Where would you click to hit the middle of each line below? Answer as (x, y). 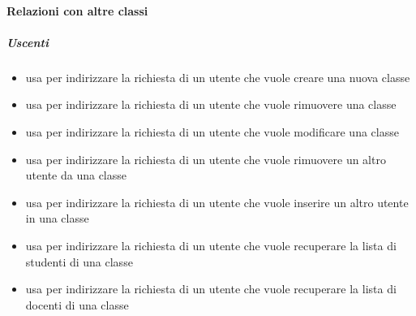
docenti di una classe (77, 304)
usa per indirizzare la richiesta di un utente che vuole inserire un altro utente (217, 202)
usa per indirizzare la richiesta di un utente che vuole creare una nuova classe (218, 77)
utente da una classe (76, 175)
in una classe (57, 218)
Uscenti (28, 42)
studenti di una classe (79, 261)
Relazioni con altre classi (77, 10)
